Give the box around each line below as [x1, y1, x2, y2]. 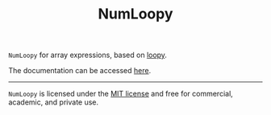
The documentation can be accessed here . [8, 66, 152, 76]
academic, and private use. [8, 97, 99, 107]
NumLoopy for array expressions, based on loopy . [8, 50, 168, 60]
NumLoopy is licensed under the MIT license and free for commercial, [8, 89, 234, 99]
